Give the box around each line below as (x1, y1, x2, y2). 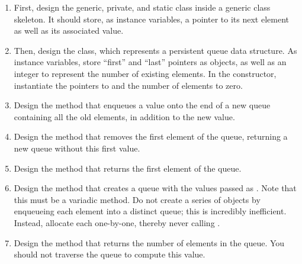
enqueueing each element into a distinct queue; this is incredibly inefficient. (14, 205, 287, 217)
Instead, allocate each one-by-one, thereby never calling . (14, 216, 220, 228)
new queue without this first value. (14, 141, 140, 154)
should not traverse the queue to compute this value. (14, 248, 205, 260)
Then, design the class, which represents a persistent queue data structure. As (14, 44, 297, 56)
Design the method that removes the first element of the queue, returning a (14, 130, 288, 143)
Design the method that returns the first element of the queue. (14, 162, 242, 174)
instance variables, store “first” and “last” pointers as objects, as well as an (14, 56, 287, 68)
